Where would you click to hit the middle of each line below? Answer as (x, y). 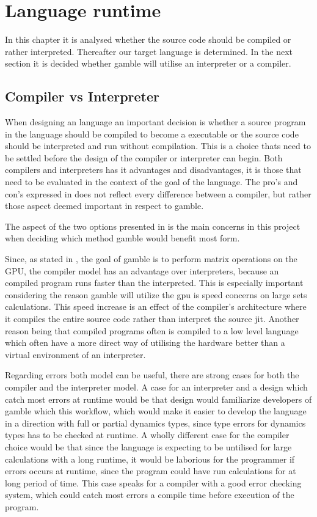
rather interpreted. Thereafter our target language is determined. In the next (149, 51)
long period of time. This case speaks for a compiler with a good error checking (153, 482)
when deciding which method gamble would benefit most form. (122, 238)
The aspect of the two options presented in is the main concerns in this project (153, 226)
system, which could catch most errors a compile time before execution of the (150, 495)
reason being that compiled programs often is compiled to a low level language (152, 330)
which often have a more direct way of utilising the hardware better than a (145, 343)
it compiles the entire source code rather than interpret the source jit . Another (152, 319)
